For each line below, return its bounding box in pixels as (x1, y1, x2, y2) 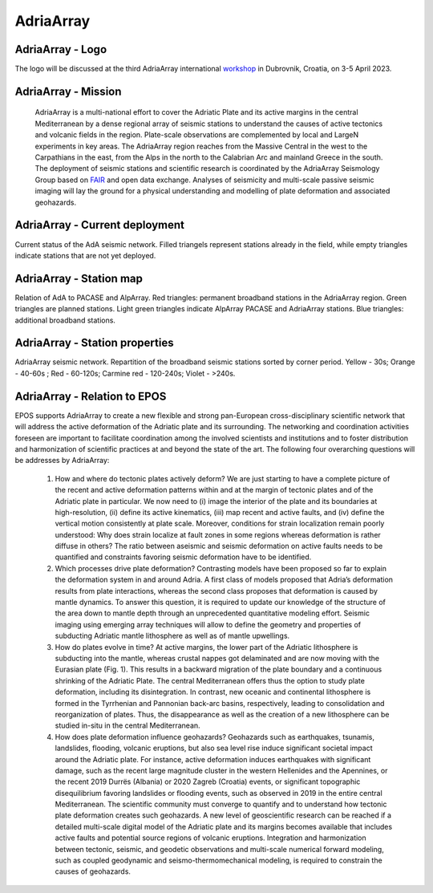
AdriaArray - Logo (14, 43, 107, 56)
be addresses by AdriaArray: (14, 456, 110, 465)
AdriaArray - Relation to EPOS (14, 389, 167, 403)
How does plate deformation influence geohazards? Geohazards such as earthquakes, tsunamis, (55, 732, 375, 741)
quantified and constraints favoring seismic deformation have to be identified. (55, 552, 312, 562)
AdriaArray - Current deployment (14, 218, 184, 232)
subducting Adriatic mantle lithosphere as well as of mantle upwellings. (55, 631, 290, 641)
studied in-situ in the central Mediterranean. (55, 720, 200, 730)
